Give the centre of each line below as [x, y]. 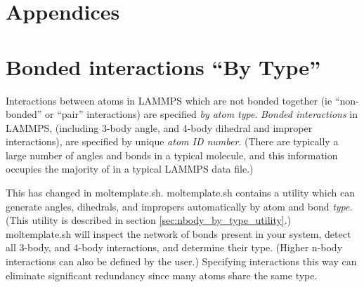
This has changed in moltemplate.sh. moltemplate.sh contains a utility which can [180, 193]
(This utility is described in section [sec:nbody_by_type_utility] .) [149, 220]
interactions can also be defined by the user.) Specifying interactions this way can [181, 261]
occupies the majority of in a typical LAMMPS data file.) [130, 169]
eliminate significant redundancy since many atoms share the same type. [162, 275]
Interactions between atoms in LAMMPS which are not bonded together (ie [169, 100]
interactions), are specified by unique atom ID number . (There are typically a [172, 141]
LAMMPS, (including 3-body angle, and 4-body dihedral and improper [159, 127]
